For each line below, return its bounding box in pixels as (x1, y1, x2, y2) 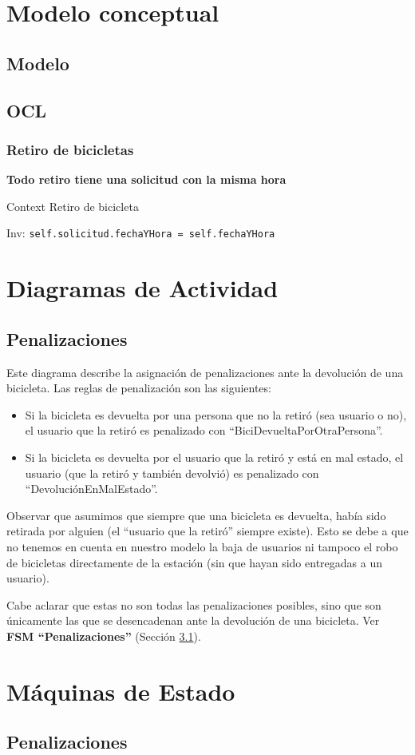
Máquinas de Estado (6, 674, 235, 707)
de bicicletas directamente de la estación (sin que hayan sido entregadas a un (6, 554, 382, 570)
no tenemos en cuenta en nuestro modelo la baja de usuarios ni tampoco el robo (6, 538, 398, 554)
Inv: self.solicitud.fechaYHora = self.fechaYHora (6, 225, 275, 241)
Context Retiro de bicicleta (6, 197, 139, 214)
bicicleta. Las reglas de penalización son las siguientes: (6, 379, 271, 396)
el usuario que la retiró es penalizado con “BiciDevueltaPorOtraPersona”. (25, 422, 383, 439)
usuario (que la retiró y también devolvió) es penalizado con (25, 464, 319, 481)
